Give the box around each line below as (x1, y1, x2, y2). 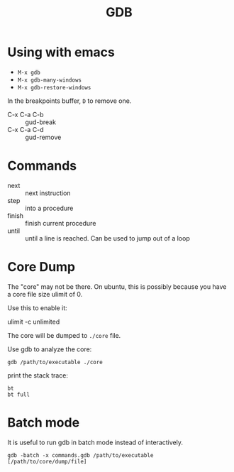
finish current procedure (25, 219, 96, 227)
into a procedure (25, 204, 74, 212)
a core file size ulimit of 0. (7, 290, 83, 298)
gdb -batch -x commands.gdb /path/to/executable (7, 451, 154, 459)
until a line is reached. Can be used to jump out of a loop (25, 234, 190, 242)
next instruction (25, 189, 71, 197)
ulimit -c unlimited (7, 317, 60, 326)
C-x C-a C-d (7, 125, 44, 133)
